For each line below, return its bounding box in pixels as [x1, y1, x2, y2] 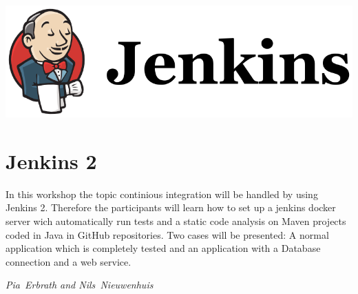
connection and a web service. [6, 254, 131, 268]
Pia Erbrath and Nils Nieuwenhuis [6, 277, 154, 292]
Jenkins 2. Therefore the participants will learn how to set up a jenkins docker [6, 200, 336, 215]
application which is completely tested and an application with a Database [6, 241, 321, 255]
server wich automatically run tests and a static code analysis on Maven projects [6, 213, 346, 228]
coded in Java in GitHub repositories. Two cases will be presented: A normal [6, 227, 329, 242]
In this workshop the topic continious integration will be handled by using [6, 186, 318, 201]
